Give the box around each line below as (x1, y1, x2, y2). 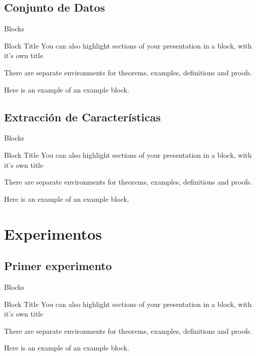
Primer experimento (4, 258, 112, 274)
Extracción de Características (4, 109, 161, 124)
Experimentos (4, 223, 102, 244)
